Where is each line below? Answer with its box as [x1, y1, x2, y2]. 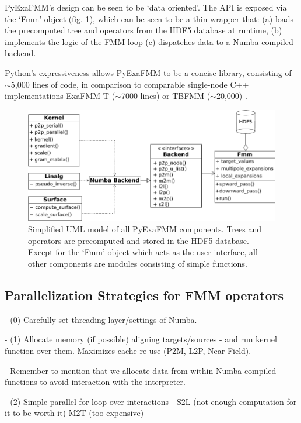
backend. [5, 47, 36, 59]
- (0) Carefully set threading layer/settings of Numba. [5, 313, 197, 325]
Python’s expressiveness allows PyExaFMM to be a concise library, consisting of [5, 66, 292, 78]
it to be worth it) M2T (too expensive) [5, 407, 144, 419]
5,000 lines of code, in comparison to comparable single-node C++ [10, 78, 249, 90]
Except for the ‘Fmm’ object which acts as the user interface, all [28, 246, 258, 258]
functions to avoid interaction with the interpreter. [5, 376, 185, 388]
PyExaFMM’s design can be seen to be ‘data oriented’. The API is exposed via [5, 1, 287, 13]
